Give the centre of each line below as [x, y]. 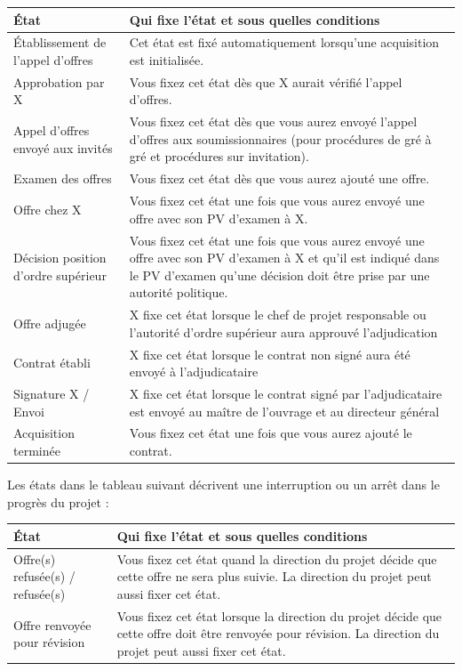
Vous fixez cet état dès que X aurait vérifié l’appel [266, 81]
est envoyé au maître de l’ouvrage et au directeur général [284, 411]
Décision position [60, 258]
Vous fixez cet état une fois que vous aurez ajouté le [271, 433]
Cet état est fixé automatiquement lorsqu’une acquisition [284, 42]
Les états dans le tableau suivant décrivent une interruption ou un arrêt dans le [223, 485]
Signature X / [52, 394]
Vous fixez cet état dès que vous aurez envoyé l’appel [273, 121]
